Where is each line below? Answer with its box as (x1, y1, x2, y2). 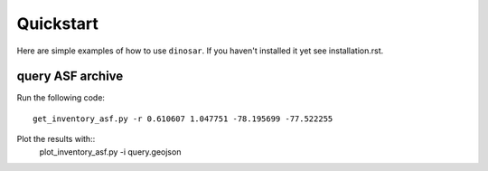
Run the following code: (16, 92, 106, 103)
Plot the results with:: (16, 134, 96, 145)
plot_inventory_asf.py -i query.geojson (39, 146, 182, 157)
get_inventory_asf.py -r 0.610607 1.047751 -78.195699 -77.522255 (33, 113, 333, 124)
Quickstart (16, 14, 99, 33)
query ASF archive (16, 69, 124, 84)
